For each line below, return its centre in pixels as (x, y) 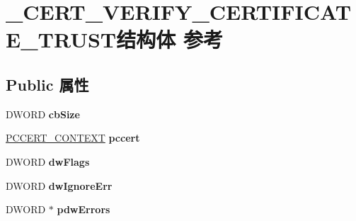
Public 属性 (47, 84)
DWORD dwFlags (48, 161)
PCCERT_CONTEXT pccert (73, 138)
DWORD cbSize (43, 114)
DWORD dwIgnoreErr (59, 185)
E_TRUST (61, 39)
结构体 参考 (170, 39)
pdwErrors (84, 209)
